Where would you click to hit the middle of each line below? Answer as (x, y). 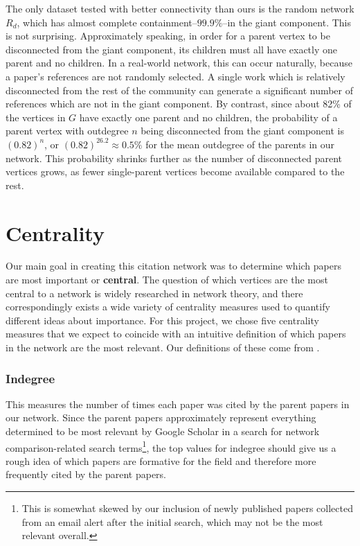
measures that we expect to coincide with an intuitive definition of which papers (176, 334)
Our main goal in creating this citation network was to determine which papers (173, 266)
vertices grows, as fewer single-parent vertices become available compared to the (175, 171)
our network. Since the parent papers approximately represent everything (161, 417)
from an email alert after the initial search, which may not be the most (172, 521)
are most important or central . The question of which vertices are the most (167, 280)
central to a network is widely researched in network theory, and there (154, 293)
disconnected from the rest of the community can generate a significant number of (180, 90)
